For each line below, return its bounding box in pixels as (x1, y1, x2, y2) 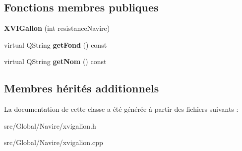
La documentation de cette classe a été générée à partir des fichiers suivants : (4, 104, 239, 114)
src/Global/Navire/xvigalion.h (4, 120, 96, 131)
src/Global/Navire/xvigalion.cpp (4, 137, 103, 148)
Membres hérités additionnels (4, 80, 159, 96)
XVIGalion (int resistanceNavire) (4, 23, 110, 33)
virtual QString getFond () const (4, 39, 107, 50)
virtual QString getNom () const (4, 56, 107, 67)
